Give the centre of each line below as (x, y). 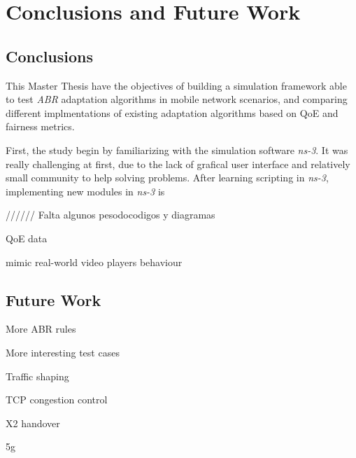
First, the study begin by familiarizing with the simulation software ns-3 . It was (177, 150)
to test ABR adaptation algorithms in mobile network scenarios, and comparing (177, 99)
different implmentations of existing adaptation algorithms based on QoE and (172, 112)
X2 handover (33, 423)
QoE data (27, 238)
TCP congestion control (57, 400)
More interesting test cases (63, 352)
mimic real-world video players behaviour (94, 262)
